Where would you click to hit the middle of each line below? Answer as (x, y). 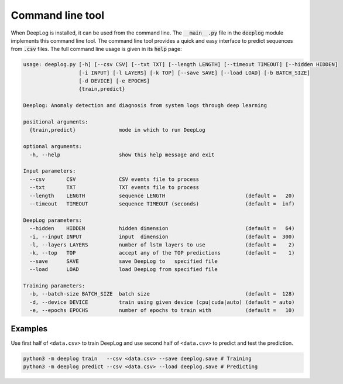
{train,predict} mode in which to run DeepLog (117, 130)
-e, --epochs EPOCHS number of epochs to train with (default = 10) (162, 311)
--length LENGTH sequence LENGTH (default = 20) (162, 196)
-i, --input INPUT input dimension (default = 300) (162, 236)
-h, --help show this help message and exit (122, 155)
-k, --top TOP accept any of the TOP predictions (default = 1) (162, 253)
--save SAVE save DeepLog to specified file (124, 261)
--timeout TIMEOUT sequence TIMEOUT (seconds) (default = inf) (162, 204)
